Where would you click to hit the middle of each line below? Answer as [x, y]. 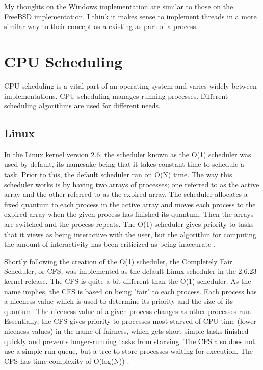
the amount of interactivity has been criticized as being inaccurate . [110, 244]
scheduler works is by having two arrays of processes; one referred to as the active [132, 184]
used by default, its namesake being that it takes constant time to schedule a [124, 164]
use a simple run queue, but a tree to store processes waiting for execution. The [128, 351]
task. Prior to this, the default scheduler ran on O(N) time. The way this [118, 174]
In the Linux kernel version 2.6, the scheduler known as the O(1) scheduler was [128, 154]
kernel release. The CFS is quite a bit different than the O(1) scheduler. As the [128, 281]
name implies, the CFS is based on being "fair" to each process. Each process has [130, 291]
